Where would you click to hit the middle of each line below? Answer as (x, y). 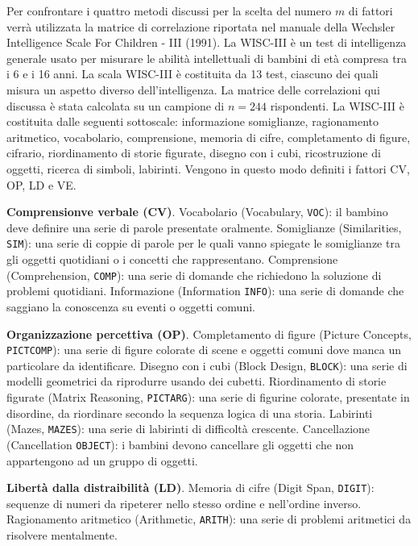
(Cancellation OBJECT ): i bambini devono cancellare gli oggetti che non (180, 444)
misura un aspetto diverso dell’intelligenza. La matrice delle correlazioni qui (193, 89)
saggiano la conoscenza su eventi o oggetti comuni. (131, 306)
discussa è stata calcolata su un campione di (116, 105)
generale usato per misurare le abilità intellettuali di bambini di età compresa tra (207, 58)
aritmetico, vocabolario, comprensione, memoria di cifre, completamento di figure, (209, 137)
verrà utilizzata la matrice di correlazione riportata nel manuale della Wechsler (201, 26)
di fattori (370, 10)
